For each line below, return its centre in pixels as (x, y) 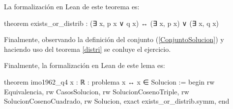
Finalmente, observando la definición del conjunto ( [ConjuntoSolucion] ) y (114, 39)
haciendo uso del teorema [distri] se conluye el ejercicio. (87, 49)
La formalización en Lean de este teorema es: (72, 6)
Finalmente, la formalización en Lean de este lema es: (85, 65)
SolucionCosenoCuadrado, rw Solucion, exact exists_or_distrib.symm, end (117, 101)
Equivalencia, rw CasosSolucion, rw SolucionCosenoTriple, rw (97, 91)
